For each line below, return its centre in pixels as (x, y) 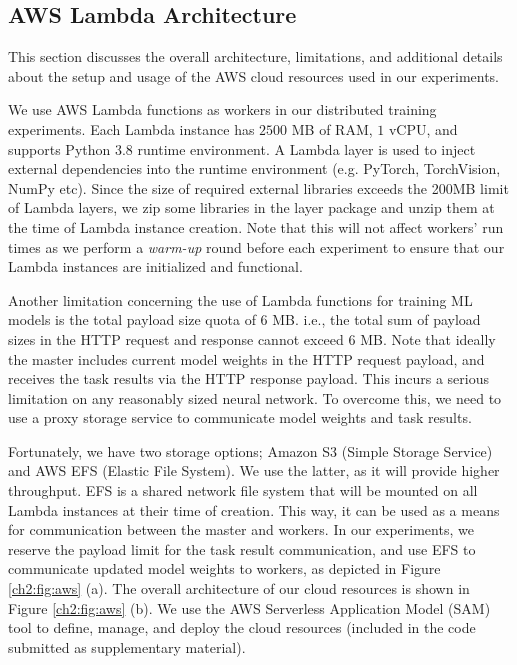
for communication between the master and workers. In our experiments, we (241, 529)
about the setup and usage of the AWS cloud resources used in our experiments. (254, 75)
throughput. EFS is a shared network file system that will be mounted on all (243, 490)
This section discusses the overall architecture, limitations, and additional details (255, 56)
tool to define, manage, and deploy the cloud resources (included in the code (242, 627)
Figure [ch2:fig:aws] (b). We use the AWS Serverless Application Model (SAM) (249, 607)
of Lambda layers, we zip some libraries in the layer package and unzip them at (251, 207)
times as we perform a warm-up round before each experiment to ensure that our (256, 246)
